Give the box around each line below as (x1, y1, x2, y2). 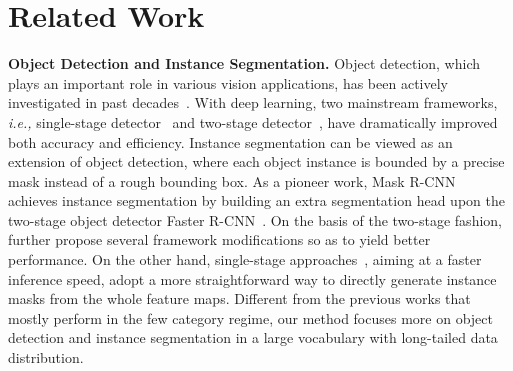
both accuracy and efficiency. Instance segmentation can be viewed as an (8, 131, 453, 152)
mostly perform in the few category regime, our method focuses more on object (8, 307, 493, 328)
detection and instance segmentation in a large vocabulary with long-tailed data (8, 327, 498, 348)
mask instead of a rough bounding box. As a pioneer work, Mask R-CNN (8, 170, 456, 191)
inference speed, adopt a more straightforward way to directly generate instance (8, 268, 497, 289)
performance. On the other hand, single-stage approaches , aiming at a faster (8, 249, 482, 270)
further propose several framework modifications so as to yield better (8, 229, 431, 250)
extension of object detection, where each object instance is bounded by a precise (8, 151, 505, 172)
